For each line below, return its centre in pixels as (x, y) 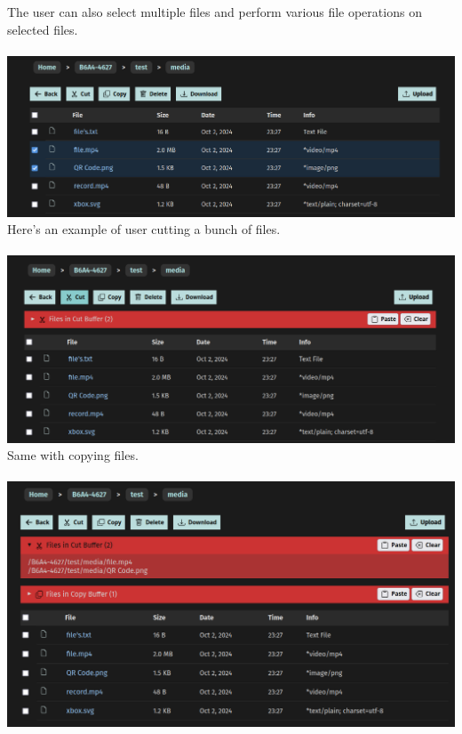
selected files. (43, 29)
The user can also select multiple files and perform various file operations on (215, 12)
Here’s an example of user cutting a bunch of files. (144, 229)
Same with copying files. (73, 455)
